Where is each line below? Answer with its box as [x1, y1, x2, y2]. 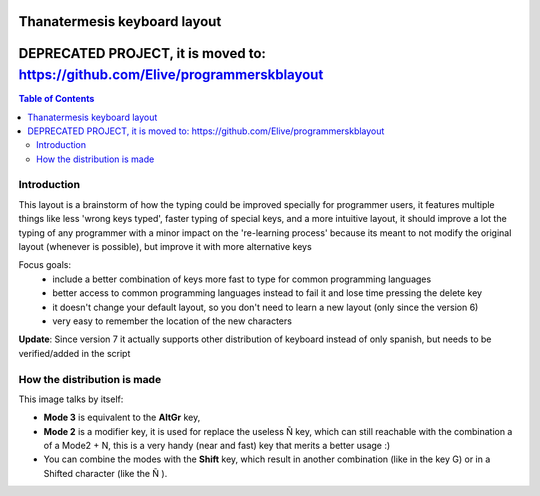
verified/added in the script [18, 347, 131, 359]
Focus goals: [18, 259, 72, 271]
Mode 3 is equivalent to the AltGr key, [43, 411, 201, 424]
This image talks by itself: [18, 393, 124, 405]
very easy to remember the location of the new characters [52, 315, 292, 327]
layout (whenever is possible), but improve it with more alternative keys [18, 241, 312, 252]
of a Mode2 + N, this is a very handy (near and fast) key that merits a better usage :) [43, 440, 391, 452]
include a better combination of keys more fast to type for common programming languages [52, 273, 432, 285]
